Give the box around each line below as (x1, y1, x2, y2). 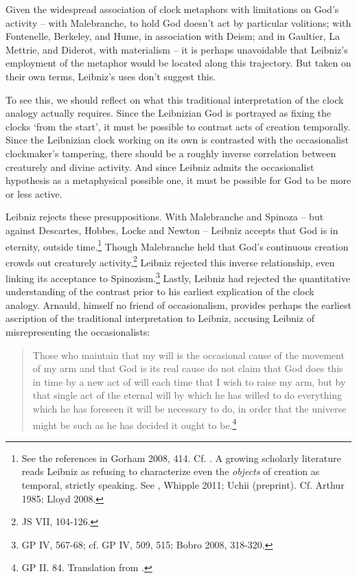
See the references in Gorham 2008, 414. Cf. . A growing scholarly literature (21, 450, 341, 465)
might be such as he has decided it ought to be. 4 (32, 415, 237, 432)
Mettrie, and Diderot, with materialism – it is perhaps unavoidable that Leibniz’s (5, 42, 348, 56)
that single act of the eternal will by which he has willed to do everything (32, 388, 342, 402)
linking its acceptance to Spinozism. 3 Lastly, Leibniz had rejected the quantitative (5, 269, 350, 285)
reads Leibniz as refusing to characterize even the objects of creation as (21, 464, 320, 478)
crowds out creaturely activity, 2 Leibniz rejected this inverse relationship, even (5, 253, 335, 269)
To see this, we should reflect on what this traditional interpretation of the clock (5, 92, 344, 106)
